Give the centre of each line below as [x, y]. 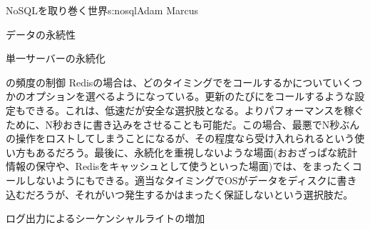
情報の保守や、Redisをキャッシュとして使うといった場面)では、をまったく [179, 166]
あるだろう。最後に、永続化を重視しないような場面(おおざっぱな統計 [196, 152]
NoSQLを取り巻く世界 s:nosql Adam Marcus [102, 10]
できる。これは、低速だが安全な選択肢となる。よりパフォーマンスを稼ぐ [195, 110]
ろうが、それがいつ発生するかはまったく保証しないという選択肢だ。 [194, 194]
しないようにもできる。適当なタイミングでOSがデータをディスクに [181, 180]
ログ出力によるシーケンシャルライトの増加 [106, 218]
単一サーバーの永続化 [56, 58]
